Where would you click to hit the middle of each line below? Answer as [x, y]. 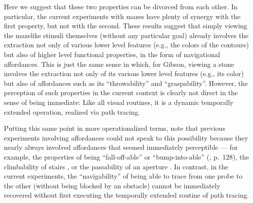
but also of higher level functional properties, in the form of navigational [112, 54]
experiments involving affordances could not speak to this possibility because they [126, 137]
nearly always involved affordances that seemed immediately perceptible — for [121, 147]
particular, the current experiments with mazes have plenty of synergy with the [122, 16]
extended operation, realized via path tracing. [72, 112]
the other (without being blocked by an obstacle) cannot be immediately [112, 185]
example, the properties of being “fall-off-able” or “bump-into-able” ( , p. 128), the [126, 156]
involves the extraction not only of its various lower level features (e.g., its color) [124, 73]
